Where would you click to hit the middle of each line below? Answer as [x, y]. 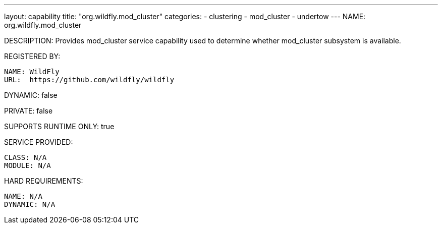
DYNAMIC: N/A [30, 204]
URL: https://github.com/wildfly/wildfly [89, 80]
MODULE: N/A [27, 165]
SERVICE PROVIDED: [39, 142]
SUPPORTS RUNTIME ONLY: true [59, 126]
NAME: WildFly [32, 72]
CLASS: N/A [25, 157]
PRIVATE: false [29, 111]
